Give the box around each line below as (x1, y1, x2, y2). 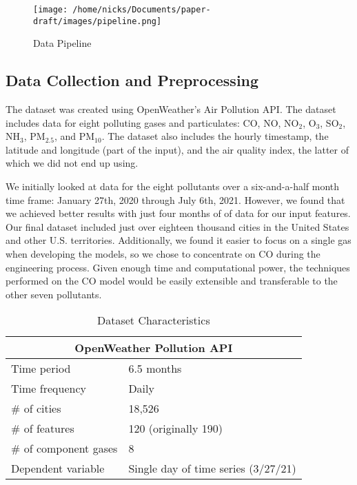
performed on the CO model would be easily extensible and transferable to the (6, 274, 338, 288)
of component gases (23, 440, 118, 457)
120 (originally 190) (128, 420, 223, 437)
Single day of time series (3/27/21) (128, 460, 296, 477)
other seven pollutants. (6, 287, 102, 301)
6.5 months (128, 360, 182, 377)
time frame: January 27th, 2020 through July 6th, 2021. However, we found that (6, 192, 345, 207)
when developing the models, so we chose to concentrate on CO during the (6, 247, 320, 261)
